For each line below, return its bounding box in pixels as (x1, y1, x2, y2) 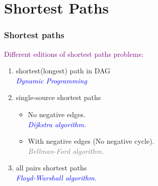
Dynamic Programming (16, 75, 87, 85)
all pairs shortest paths (16, 162, 87, 173)
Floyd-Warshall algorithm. (16, 172, 97, 182)
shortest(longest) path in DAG (16, 65, 111, 76)
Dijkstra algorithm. (28, 119, 87, 129)
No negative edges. (28, 109, 86, 119)
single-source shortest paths (16, 92, 101, 103)
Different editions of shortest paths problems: (4, 48, 143, 59)
